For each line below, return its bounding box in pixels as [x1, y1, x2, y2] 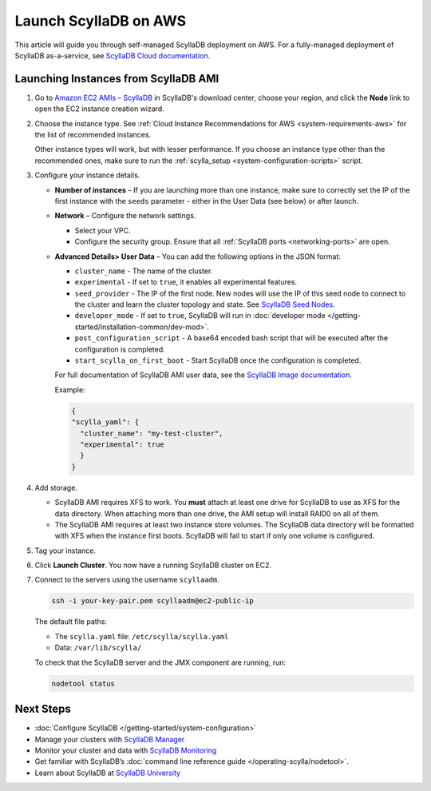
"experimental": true [80, 439, 165, 449]
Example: [54, 384, 85, 395]
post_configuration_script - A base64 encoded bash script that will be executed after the [74, 333, 389, 343]
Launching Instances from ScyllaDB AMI [14, 72, 219, 85]
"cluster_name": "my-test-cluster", [80, 428, 223, 438]
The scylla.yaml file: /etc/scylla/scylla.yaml [54, 631, 229, 641]
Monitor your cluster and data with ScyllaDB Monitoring [34, 745, 217, 755]
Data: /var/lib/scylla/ [54, 643, 142, 653]
